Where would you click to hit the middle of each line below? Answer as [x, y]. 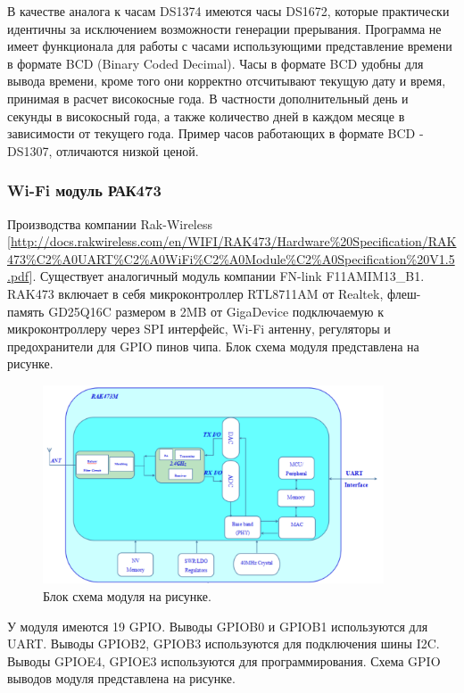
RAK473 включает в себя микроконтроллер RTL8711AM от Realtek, [195, 293]
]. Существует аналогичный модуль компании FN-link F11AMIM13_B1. [227, 276]
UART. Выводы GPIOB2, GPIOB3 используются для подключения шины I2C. [224, 643]
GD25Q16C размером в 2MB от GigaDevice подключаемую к [216, 311]
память [26, 311]
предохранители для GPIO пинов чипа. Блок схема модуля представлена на [213, 346]
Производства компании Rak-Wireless [110, 223]
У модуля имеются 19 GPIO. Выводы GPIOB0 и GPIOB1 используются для [218, 626]
